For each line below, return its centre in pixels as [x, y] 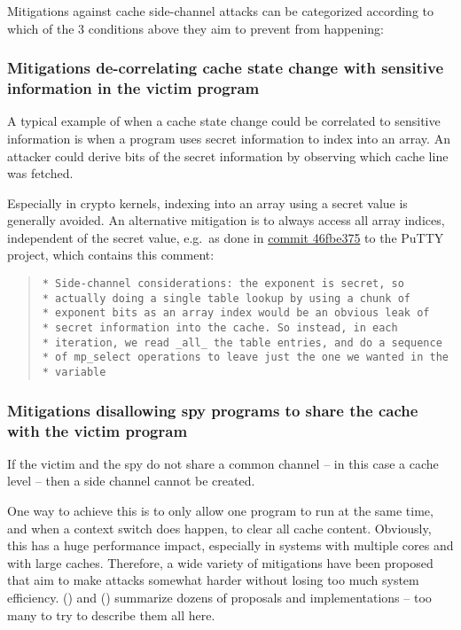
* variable [74, 373]
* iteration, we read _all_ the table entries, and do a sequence [242, 342]
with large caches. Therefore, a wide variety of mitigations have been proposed [220, 562]
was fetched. [40, 173]
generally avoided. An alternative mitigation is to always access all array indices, [226, 220]
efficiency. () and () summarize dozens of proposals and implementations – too [219, 597]
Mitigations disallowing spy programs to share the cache [213, 410]
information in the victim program [133, 88]
